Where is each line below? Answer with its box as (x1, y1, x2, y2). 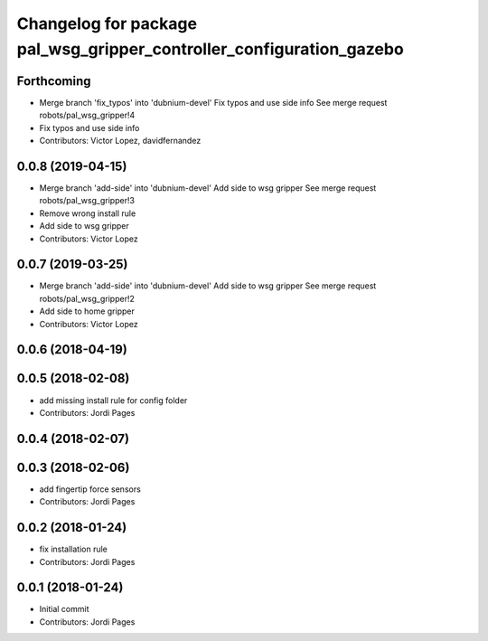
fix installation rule (39, 543, 108, 555)
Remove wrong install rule (39, 208, 136, 219)
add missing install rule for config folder (39, 394, 188, 406)
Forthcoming (16, 73, 91, 89)
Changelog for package (16, 14, 198, 33)
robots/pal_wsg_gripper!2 (39, 293, 135, 304)
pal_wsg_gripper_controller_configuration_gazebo (16, 39, 404, 59)
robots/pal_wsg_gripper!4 (39, 109, 136, 121)
